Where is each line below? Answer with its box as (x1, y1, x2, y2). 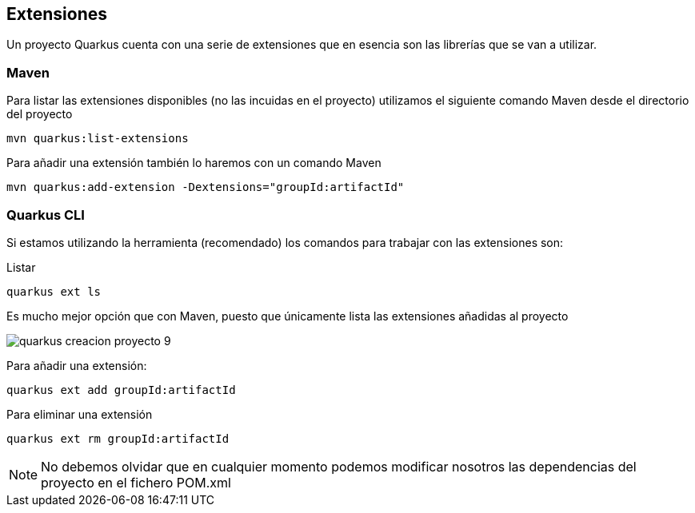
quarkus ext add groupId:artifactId (6, 383, 236, 396)
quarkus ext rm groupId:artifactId (6, 431, 230, 445)
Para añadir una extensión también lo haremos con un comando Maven (6, 156, 381, 170)
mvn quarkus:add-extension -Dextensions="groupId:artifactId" (6, 181, 405, 194)
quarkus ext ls (6, 284, 102, 298)
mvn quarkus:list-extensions (6, 132, 189, 145)
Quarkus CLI (6, 206, 85, 223)
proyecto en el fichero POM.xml (41, 474, 231, 491)
